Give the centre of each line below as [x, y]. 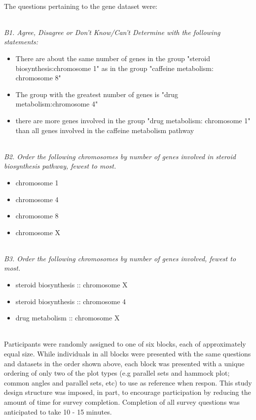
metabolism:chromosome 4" [57, 104]
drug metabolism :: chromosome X [68, 318]
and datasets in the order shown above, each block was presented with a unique [124, 363]
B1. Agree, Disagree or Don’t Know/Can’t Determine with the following [112, 32]
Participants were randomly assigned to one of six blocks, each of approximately [125, 344]
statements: [21, 42]
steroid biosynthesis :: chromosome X [72, 285]
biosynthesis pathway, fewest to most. [60, 166]
